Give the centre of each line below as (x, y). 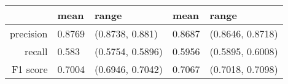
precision (29, 33)
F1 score (29, 69)
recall (36, 51)
